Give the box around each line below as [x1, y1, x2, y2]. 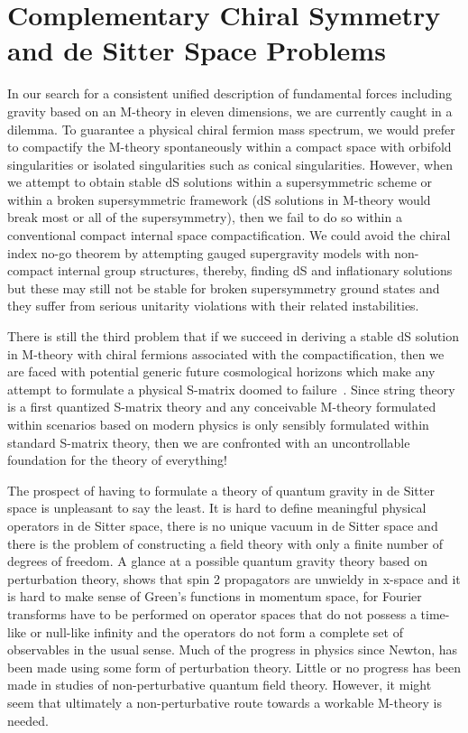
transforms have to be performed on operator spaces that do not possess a [7, 604, 417, 623]
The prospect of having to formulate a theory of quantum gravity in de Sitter [7, 480, 435, 499]
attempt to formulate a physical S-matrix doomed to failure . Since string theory [7, 379, 455, 398]
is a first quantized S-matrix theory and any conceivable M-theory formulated [7, 397, 436, 416]
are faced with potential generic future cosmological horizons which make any [7, 362, 436, 381]
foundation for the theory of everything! [7, 450, 228, 469]
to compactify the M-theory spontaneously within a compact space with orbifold [7, 137, 452, 156]
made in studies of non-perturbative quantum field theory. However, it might [7, 675, 432, 694]
